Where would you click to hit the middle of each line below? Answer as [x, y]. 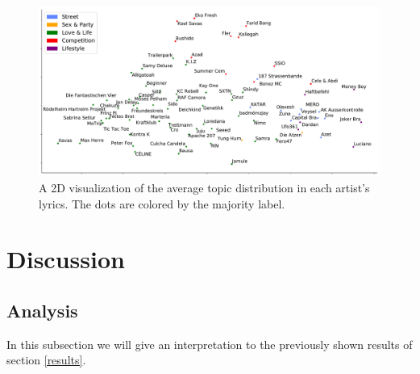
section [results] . [46, 360]
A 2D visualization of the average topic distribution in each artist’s [204, 187]
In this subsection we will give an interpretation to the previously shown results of [210, 344]
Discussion [66, 259]
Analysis [42, 310]
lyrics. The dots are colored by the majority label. [162, 203]
